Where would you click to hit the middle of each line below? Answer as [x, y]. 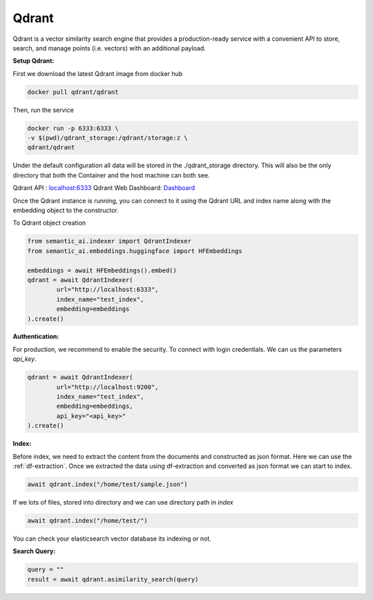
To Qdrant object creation [49, 223]
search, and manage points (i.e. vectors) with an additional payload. [109, 48]
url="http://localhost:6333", [107, 290]
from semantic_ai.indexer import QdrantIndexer [109, 241]
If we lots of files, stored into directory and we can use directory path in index [123, 502]
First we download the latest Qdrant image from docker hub [98, 73]
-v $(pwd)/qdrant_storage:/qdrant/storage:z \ [107, 138]
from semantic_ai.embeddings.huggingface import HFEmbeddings [135, 251]
